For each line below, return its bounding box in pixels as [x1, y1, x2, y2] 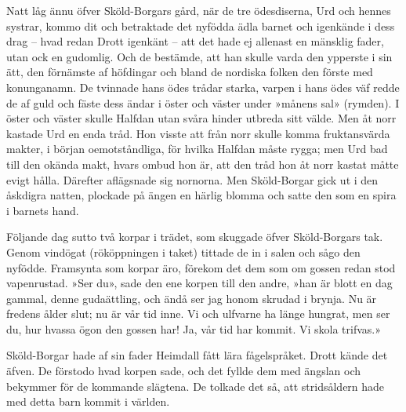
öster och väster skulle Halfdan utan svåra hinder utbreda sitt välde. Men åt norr [6, 110, 397, 126]
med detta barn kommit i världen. [6, 393, 170, 410]
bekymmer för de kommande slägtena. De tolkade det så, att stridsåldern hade [6, 377, 385, 394]
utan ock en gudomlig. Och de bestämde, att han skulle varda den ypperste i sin [6, 48, 393, 64]
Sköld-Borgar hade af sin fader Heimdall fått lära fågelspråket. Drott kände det [6, 347, 388, 363]
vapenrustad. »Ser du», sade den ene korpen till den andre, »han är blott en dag [6, 275, 393, 291]
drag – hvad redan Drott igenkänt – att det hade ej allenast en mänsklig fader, [6, 33, 384, 49]
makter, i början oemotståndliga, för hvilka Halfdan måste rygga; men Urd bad [6, 140, 388, 157]
